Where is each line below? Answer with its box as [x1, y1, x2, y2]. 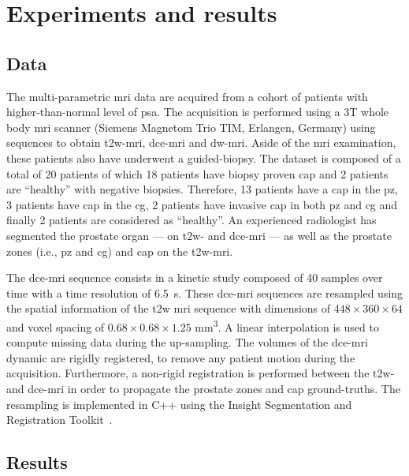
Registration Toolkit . [6, 411, 113, 428]
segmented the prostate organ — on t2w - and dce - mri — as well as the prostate [6, 227, 392, 243]
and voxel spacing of [6, 318, 105, 335]
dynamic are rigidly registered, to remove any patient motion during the [6, 349, 355, 365]
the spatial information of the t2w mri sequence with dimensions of [6, 300, 331, 317]
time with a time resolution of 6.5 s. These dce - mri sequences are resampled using [6, 284, 403, 301]
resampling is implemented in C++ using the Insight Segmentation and [6, 395, 352, 412]
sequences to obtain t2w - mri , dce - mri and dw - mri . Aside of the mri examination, [6, 134, 396, 151]
